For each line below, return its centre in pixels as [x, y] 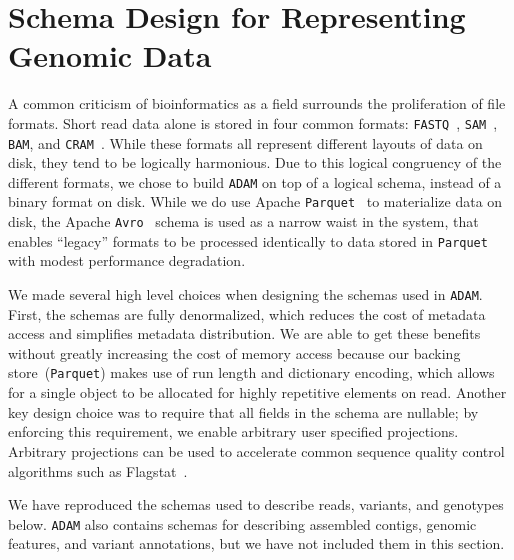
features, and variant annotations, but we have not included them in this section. [256, 543]
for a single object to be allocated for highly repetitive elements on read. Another [257, 392]
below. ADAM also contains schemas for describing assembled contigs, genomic [242, 523]
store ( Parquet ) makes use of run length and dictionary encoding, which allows [251, 372]
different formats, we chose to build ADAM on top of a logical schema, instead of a [255, 181]
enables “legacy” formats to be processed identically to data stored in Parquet [248, 240]
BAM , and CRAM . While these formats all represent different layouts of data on [245, 142]
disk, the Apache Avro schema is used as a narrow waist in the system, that [243, 221]
